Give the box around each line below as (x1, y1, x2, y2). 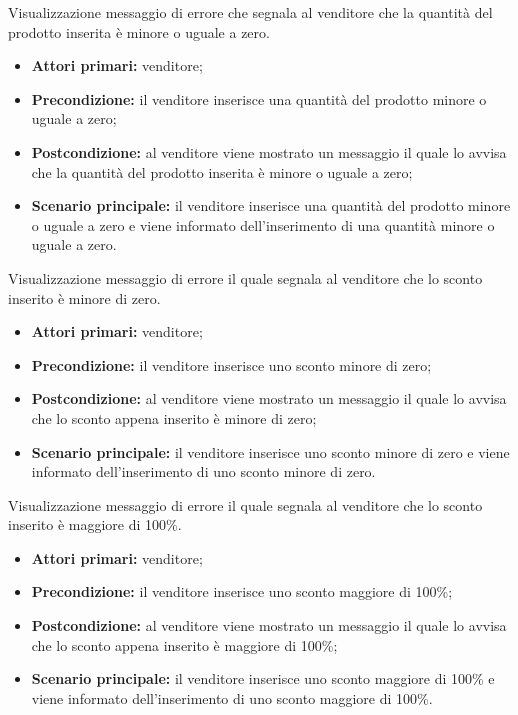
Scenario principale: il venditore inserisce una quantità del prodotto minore (31, 195, 511, 216)
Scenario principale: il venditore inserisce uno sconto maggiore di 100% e (31, 668, 495, 689)
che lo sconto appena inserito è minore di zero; (31, 407, 317, 428)
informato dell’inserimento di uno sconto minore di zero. (31, 461, 376, 482)
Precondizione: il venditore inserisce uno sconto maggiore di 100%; (31, 581, 453, 602)
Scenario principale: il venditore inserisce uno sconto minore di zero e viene (31, 441, 510, 462)
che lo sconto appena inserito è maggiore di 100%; (31, 634, 338, 655)
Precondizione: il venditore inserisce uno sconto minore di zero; (31, 354, 432, 375)
